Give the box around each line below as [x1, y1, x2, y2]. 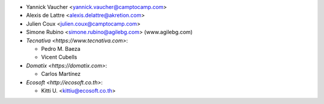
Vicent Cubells [41, 54, 77, 61]
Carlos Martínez [41, 71, 81, 78]
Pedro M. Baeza [41, 45, 81, 52]
